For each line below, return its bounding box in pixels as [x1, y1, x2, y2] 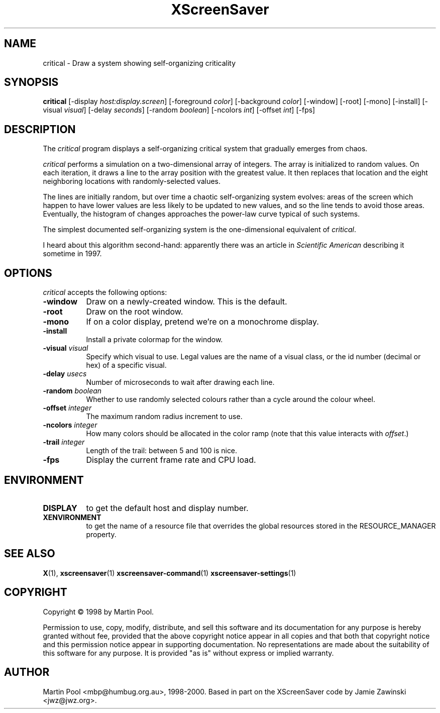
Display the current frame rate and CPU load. [86, 455, 256, 465]
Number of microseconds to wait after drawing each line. [86, 378, 275, 387]
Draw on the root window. [86, 307, 183, 317]
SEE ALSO [4, 547, 55, 560]
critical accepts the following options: [43, 288, 167, 297]
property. [86, 530, 117, 539]
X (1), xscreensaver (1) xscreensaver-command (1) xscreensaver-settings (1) [43, 568, 296, 577]
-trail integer [43, 438, 85, 447]
